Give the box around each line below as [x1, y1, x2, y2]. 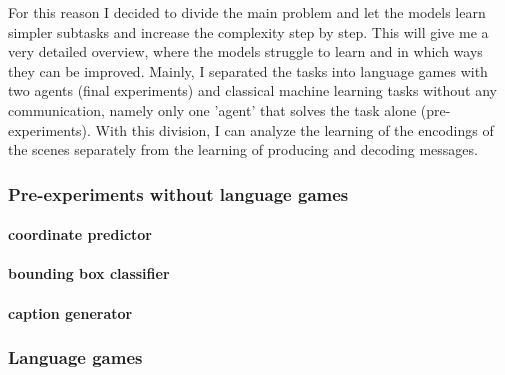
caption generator [8, 302, 133, 323]
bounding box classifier [8, 263, 170, 284]
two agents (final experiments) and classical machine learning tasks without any [8, 80, 497, 101]
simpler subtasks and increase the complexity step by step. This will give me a [8, 21, 489, 42]
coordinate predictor [8, 224, 152, 245]
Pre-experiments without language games [8, 181, 349, 206]
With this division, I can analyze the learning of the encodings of [95, 119, 494, 140]
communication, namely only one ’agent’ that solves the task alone [8, 99, 417, 120]
